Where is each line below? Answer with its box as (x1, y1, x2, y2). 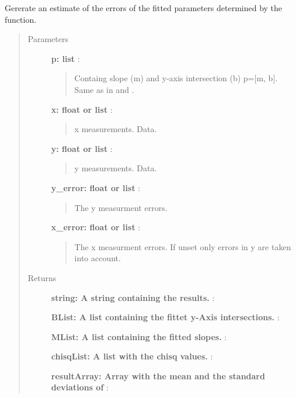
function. (5, 13, 37, 25)
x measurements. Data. (74, 123, 157, 135)
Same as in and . (74, 83, 134, 95)
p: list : (51, 52, 80, 64)
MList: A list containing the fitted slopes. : (51, 330, 227, 342)
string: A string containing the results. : (51, 291, 215, 303)
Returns (27, 271, 57, 283)
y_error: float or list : (51, 181, 141, 193)
